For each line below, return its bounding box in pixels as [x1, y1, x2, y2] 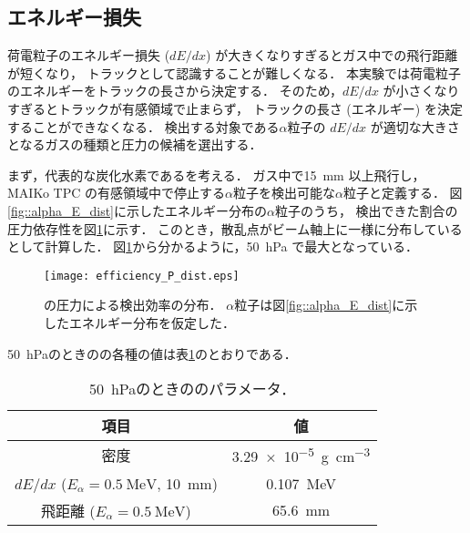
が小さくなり [383, 81, 460, 100]
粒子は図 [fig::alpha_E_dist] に [234, 295, 405, 314]
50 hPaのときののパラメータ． [88, 378, 296, 400]
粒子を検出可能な [232, 183, 335, 202]
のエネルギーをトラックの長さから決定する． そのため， [7, 81, 342, 100]
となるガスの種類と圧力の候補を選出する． [7, 135, 262, 154]
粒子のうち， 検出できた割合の [274, 200, 458, 220]
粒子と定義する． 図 [342, 183, 463, 202]
